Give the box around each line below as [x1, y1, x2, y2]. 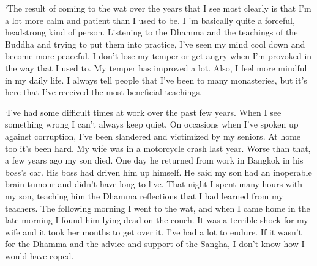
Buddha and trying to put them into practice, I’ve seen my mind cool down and [5, 37, 305, 50]
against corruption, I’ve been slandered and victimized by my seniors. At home [5, 129, 301, 142]
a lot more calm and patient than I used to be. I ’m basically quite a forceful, [5, 13, 295, 26]
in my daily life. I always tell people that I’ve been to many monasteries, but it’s [5, 73, 307, 86]
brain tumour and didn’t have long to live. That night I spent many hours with [5, 178, 303, 190]
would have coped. [5, 249, 74, 262]
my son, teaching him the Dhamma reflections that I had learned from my [5, 189, 283, 202]
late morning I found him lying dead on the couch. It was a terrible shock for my [5, 214, 308, 226]
